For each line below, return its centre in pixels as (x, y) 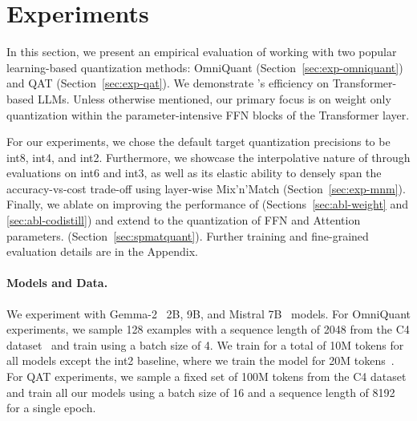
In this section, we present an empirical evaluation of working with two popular (202, 52)
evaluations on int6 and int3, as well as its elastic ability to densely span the (194, 173)
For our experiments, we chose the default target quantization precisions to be (198, 142)
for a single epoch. (51, 408)
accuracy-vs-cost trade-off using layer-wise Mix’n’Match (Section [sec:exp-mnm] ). (206, 188)
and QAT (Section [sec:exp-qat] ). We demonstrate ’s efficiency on (168, 83)
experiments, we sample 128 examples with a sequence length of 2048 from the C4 (208, 329)
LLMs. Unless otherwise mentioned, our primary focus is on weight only (214, 98)
